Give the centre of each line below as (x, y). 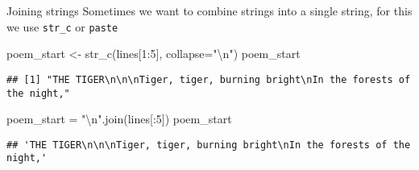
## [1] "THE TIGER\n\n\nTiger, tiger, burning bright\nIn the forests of (209, 79)
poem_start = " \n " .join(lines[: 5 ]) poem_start (119, 119)
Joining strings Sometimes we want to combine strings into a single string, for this (209, 10)
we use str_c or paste (62, 26)
